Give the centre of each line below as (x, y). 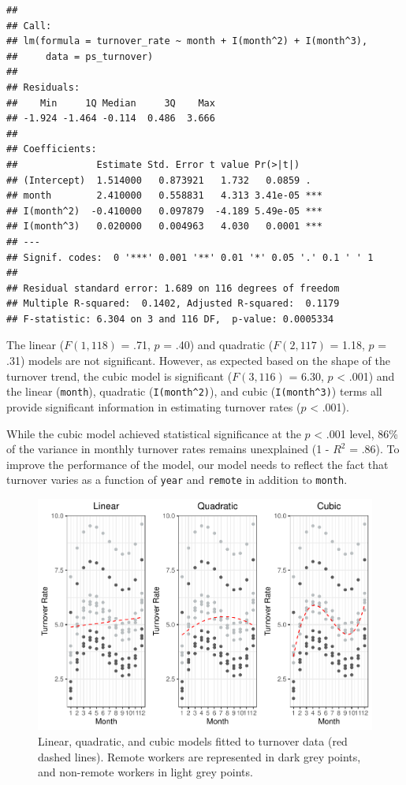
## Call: (29, 26)
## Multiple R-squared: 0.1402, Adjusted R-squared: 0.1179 (173, 304)
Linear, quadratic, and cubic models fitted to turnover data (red (193, 741)
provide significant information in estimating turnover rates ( (154, 406)
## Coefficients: (52, 149)
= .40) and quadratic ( (218, 345)
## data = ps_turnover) (80, 56)
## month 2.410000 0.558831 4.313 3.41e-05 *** (164, 196)
